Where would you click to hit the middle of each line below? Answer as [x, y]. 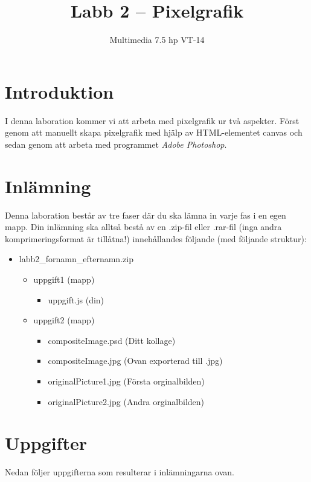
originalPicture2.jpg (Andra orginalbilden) [126, 401]
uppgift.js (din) [76, 299]
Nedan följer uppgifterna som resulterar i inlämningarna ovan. [120, 472]
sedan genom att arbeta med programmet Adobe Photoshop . [116, 144]
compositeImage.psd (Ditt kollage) [112, 340]
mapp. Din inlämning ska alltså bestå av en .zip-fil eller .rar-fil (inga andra [143, 227]
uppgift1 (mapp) [64, 279]
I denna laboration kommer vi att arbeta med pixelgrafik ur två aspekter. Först [152, 120]
